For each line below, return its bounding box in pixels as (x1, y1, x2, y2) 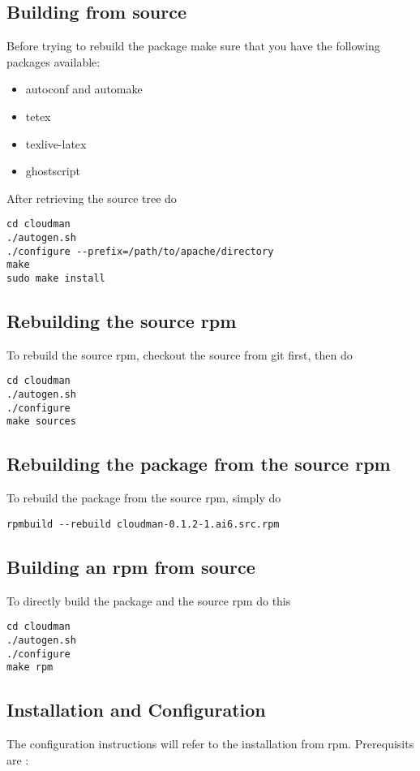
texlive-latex (25, 135, 87, 152)
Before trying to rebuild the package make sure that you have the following (6, 37, 380, 54)
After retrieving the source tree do (6, 189, 177, 206)
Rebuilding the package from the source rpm (6, 451, 391, 476)
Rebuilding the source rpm (6, 308, 237, 334)
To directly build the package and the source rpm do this (6, 592, 291, 609)
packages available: (6, 53, 101, 70)
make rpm (6, 661, 54, 674)
